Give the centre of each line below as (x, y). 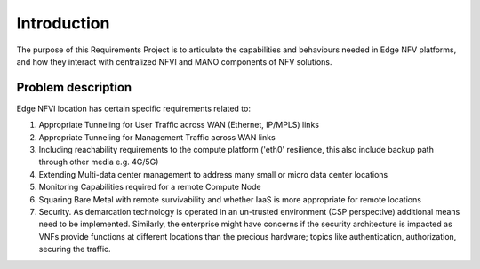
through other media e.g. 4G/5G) (99, 162)
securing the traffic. (75, 249)
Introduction (63, 23)
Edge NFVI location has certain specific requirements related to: (133, 108)
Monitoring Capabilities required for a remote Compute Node (150, 187)
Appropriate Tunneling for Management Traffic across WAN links (157, 137)
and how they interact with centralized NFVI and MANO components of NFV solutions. (174, 61)
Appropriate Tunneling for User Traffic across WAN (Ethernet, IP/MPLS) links (179, 125)
